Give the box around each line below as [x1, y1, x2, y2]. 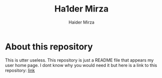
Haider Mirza [68, 19, 95, 25]
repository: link [5, 67, 35, 73]
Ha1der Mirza [54, 3, 109, 14]
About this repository [5, 41, 93, 52]
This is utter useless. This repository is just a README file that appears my [5, 57, 154, 63]
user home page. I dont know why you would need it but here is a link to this [5, 62, 158, 68]
